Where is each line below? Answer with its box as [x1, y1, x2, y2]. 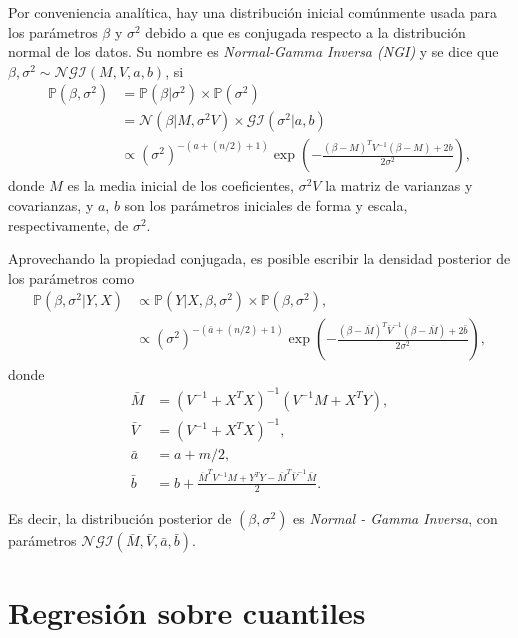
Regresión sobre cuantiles [8, 591, 366, 632]
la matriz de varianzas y [325, 175, 473, 196]
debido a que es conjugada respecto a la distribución [145, 21, 466, 42]
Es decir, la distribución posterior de [8, 508, 232, 529]
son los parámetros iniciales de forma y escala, [124, 195, 408, 216]
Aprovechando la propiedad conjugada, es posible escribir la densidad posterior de [8, 248, 511, 269]
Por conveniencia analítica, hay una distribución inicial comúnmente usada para [8, 2, 497, 22]
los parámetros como [8, 267, 135, 288]
